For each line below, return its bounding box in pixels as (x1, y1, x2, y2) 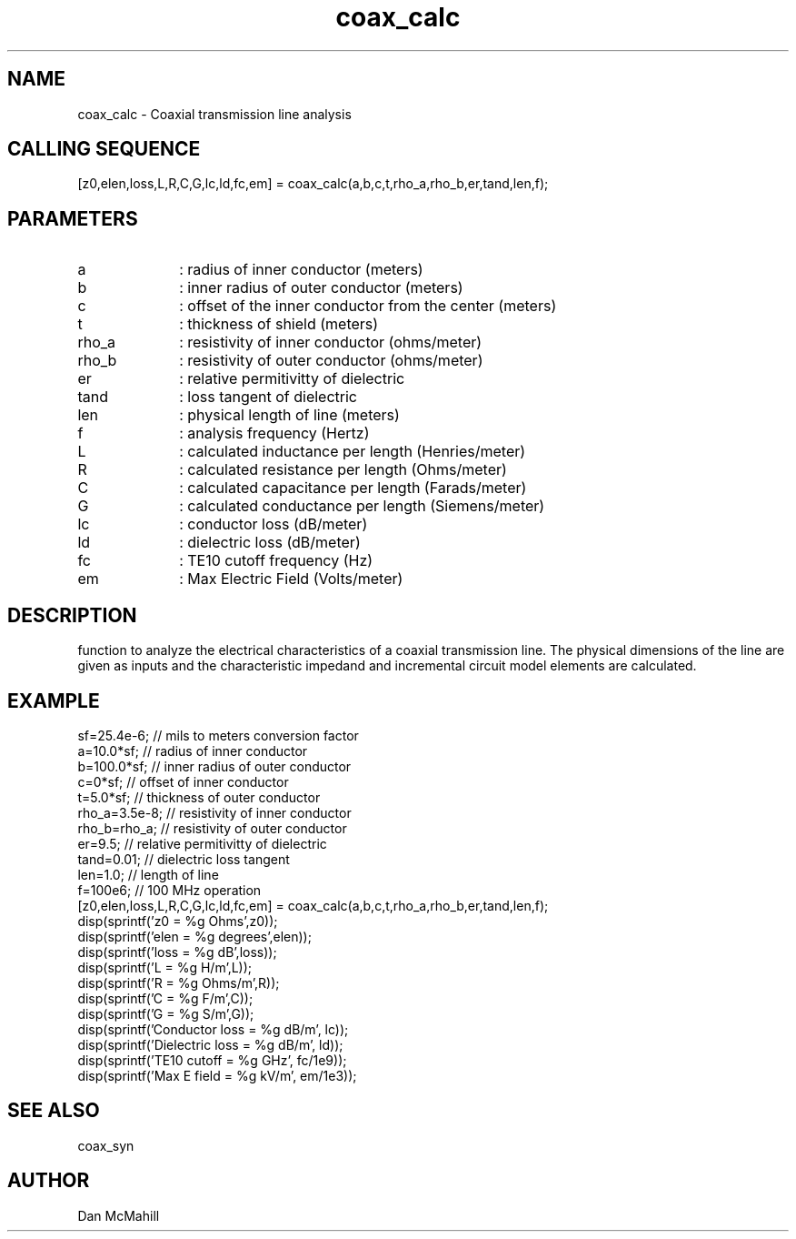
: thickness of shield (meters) (179, 315, 379, 334)
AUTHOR (7, 1169, 90, 1193)
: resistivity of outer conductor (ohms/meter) (179, 351, 483, 370)
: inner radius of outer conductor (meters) (179, 278, 463, 297)
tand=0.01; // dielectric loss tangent (77, 851, 290, 867)
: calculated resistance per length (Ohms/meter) (179, 460, 507, 479)
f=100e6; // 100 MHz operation (77, 881, 262, 898)
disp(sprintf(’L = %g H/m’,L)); (77, 959, 253, 975)
